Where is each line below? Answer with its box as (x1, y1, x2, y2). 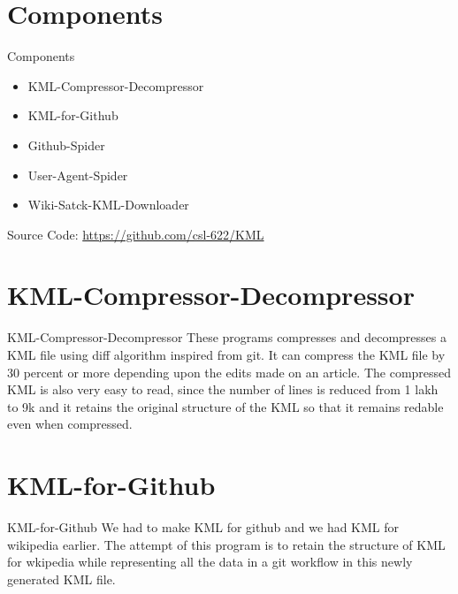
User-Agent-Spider (27, 165, 128, 184)
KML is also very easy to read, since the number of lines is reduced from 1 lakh (7, 380, 439, 399)
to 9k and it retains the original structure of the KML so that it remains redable (7, 397, 444, 415)
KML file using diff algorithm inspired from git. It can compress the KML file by (7, 346, 446, 363)
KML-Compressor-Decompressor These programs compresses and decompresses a (7, 328, 447, 346)
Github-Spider (27, 135, 105, 154)
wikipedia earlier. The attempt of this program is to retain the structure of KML (7, 535, 446, 553)
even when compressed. (7, 415, 133, 433)
